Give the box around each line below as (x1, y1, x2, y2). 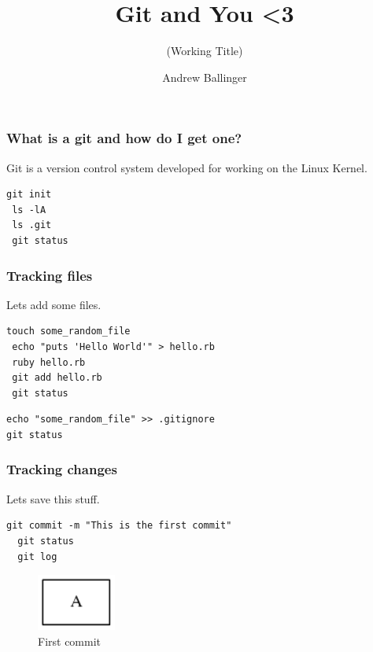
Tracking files (6, 265, 93, 285)
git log (17, 551, 57, 562)
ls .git (12, 219, 52, 231)
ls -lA (12, 204, 46, 215)
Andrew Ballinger (162, 68, 247, 85)
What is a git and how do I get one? (6, 128, 242, 148)
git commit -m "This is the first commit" (6, 520, 232, 532)
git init (6, 189, 52, 201)
